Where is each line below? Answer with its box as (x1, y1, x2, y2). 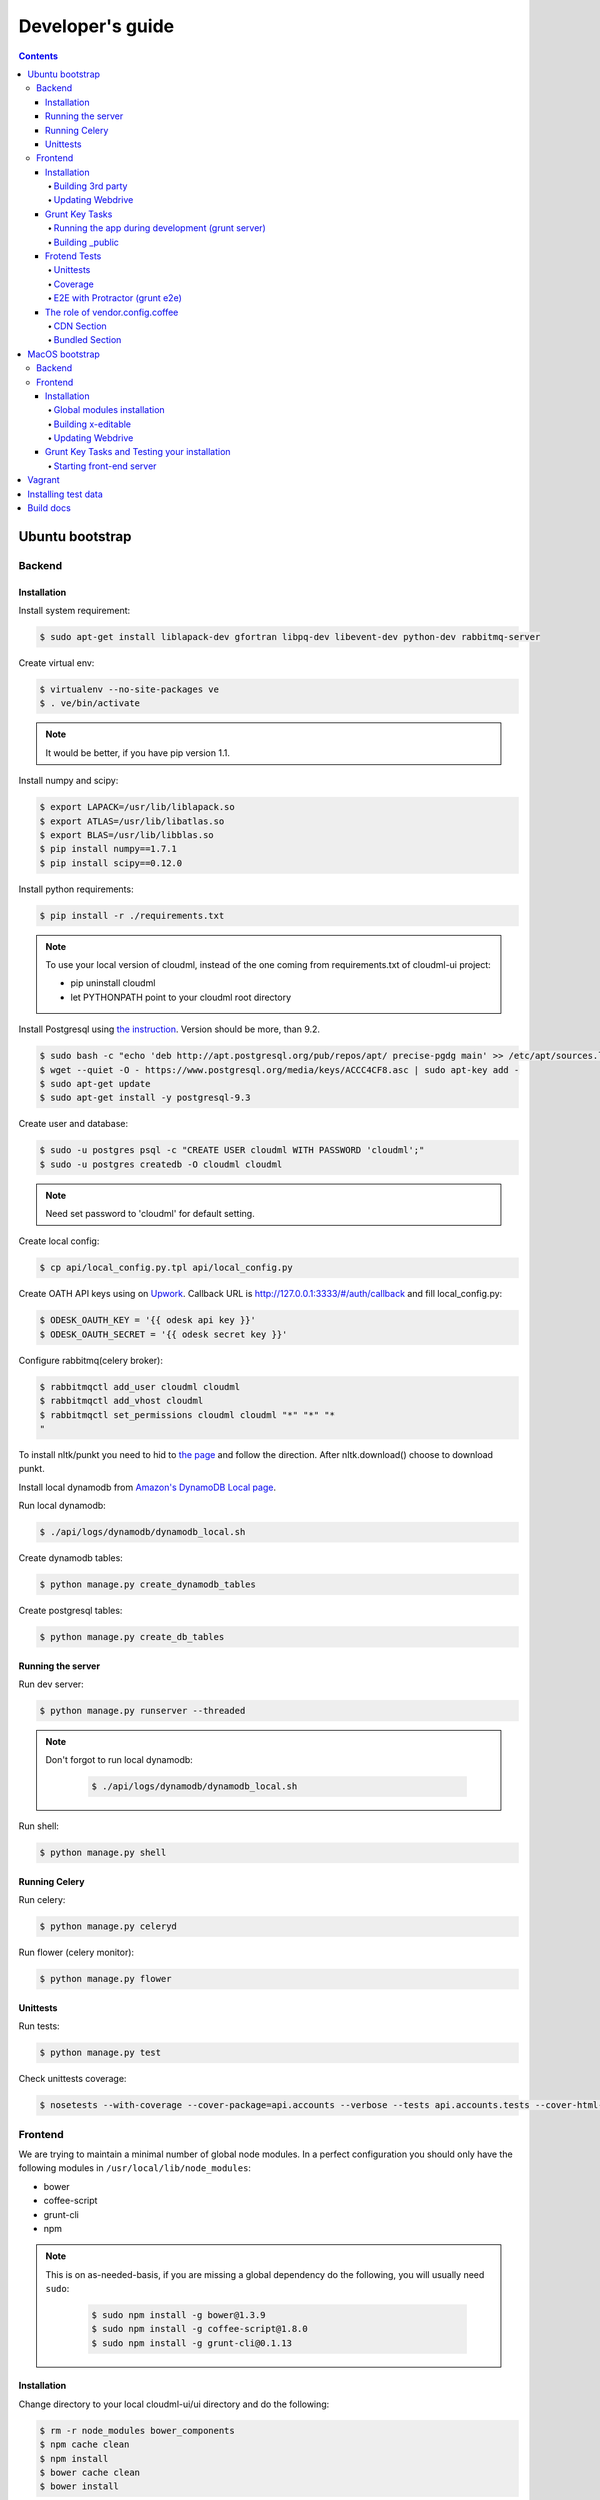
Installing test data (27, 488, 104, 500)
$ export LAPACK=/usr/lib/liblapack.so (39, 801, 235, 813)
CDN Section (53, 320, 107, 332)
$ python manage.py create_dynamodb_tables (39, 1579, 257, 1590)
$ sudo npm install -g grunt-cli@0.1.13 (91, 2337, 292, 2349)
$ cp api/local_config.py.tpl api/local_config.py (39, 1262, 294, 1274)
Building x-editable (53, 418, 132, 430)
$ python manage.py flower (39, 1973, 172, 1985)
